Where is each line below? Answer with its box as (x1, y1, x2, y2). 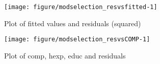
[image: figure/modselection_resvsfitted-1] (4, 4, 157, 11)
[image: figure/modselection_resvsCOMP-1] (4, 36, 150, 43)
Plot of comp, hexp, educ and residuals (4, 50, 126, 60)
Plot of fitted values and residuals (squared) (4, 18, 141, 28)
